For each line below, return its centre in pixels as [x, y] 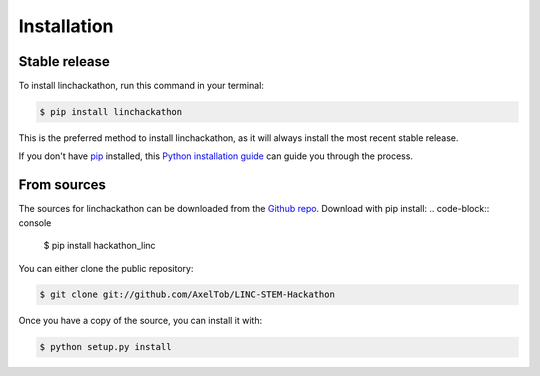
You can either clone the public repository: [106, 268]
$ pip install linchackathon [111, 112]
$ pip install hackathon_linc [99, 246]
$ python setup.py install [105, 347]
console [35, 222]
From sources [62, 185]
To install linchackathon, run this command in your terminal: [141, 86]
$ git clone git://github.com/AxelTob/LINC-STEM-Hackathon [187, 294]
